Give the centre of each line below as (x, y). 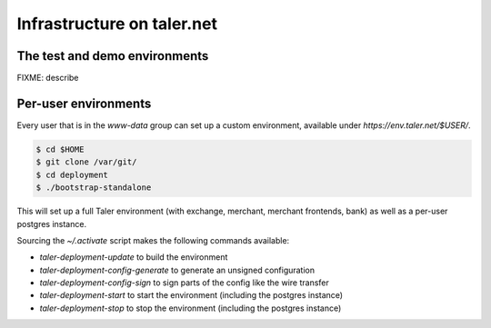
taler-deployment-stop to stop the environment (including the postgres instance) (190, 308)
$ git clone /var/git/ (86, 162)
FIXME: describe (48, 78)
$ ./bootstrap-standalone (94, 188)
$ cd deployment (72, 174)
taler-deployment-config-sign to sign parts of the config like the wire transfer (184, 283)
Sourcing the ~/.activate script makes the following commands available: (153, 240)
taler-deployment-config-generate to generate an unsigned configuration (177, 270)
